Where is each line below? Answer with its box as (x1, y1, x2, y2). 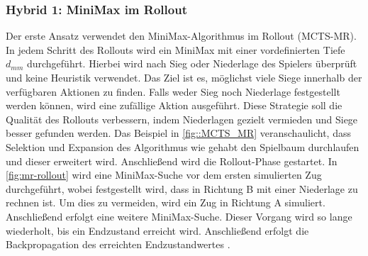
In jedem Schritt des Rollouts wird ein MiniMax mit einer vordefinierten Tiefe (6, 42, 345, 57)
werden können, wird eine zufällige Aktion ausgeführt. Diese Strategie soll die (6, 98, 342, 113)
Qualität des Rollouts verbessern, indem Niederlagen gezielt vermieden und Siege (6, 111, 358, 126)
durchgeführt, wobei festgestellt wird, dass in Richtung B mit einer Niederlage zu (6, 181, 358, 196)
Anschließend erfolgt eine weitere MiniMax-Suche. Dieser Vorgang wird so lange (6, 208, 352, 223)
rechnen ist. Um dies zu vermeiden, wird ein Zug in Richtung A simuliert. (6, 195, 325, 210)
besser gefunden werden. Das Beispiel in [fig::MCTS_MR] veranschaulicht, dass (6, 126, 351, 140)
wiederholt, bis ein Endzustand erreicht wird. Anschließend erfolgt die (6, 223, 309, 238)
